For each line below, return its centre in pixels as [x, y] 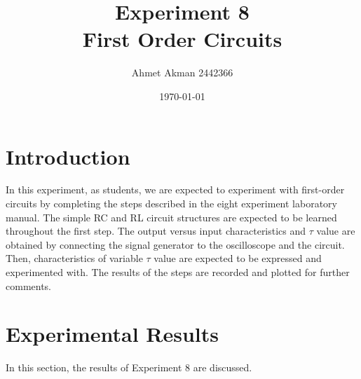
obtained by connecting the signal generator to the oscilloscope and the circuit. [175, 244]
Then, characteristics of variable [74, 258]
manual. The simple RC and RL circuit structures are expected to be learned [171, 217]
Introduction [68, 156]
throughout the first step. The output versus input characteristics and [156, 231]
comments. [29, 285]
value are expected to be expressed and [238, 258]
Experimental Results [112, 334]
